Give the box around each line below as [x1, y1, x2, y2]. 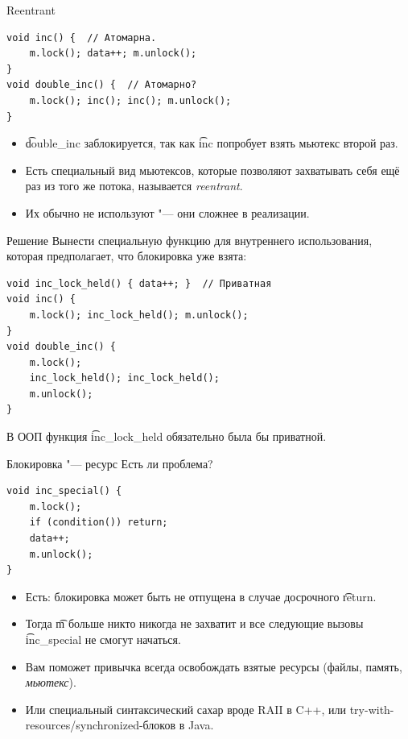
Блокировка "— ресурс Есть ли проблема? [6, 455, 213, 471]
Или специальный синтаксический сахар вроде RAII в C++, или [25, 700, 346, 717]
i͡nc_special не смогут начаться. [25, 631, 181, 647]
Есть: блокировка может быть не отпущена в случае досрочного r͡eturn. [25, 587, 377, 604]
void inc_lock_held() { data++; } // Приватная [6, 277, 272, 289]
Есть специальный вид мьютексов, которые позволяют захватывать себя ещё [25, 161, 400, 178]
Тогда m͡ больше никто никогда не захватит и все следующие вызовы [25, 615, 364, 632]
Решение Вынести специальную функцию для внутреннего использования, [6, 231, 373, 248]
